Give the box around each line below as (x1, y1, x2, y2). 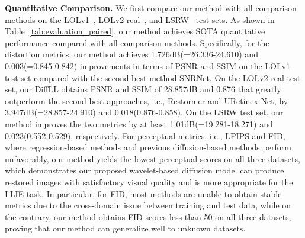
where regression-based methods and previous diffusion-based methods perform (5, 141, 291, 153)
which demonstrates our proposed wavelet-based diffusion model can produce (5, 164, 284, 176)
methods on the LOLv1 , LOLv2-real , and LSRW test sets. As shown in (5, 13, 275, 25)
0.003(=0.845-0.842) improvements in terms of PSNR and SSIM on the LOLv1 (5, 59, 291, 72)
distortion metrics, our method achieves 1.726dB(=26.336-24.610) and (5, 48, 258, 60)
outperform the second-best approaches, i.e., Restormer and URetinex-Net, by (5, 94, 288, 107)
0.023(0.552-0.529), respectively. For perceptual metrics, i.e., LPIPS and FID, (5, 129, 285, 141)
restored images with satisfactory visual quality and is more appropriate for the (5, 175, 293, 188)
